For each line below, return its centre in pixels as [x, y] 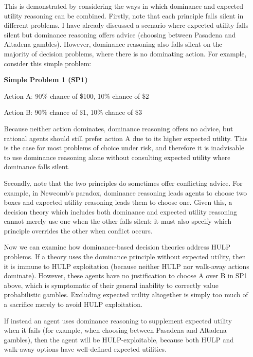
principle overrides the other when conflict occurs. [78, 230]
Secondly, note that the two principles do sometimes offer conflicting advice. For [123, 183]
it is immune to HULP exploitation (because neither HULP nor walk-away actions [126, 266]
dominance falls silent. [37, 167]
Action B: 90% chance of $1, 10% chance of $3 [73, 112]
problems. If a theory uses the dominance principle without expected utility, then [125, 257]
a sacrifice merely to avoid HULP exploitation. [73, 304]
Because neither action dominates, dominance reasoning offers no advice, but [118, 128]
